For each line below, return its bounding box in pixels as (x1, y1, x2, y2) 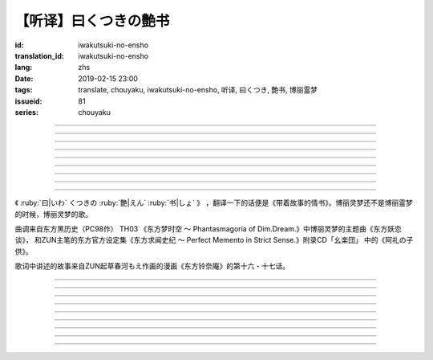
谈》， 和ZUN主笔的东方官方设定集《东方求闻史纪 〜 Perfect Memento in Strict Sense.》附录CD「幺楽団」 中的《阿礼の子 (14, 235, 414, 245)
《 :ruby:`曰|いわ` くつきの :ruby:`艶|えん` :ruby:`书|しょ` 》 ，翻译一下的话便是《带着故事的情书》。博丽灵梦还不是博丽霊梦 (14, 198, 413, 208)
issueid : (14, 96, 42, 106)
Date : (14, 73, 34, 84)
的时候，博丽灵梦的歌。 (14, 209, 92, 219)
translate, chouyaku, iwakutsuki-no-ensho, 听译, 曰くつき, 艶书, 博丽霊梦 (78, 85, 318, 95)
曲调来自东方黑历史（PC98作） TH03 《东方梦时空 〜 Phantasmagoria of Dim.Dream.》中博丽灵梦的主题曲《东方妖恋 (14, 224, 403, 234)
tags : (14, 85, 33, 95)
